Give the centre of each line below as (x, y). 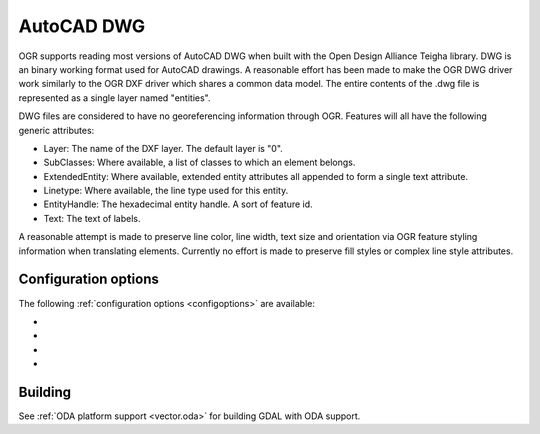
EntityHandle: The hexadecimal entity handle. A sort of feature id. (178, 204)
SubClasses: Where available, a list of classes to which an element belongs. (199, 162)
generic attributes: (56, 130)
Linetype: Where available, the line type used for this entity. (166, 191)
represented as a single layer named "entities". (114, 97)
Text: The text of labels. (92, 218)
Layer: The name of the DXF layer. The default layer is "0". (163, 148)
